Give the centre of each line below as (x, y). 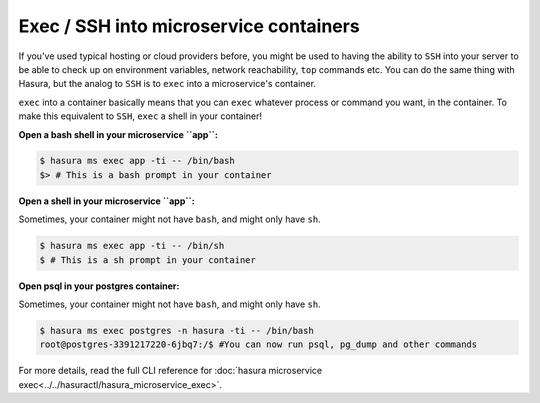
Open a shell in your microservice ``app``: (106, 201)
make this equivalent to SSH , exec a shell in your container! (140, 116)
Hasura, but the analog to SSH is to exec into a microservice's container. (167, 84)
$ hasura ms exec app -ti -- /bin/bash (137, 161)
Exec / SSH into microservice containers (189, 26)
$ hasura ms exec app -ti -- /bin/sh (132, 246)
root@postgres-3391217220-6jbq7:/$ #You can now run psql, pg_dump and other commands (258, 344)
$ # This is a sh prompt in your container (148, 259)
